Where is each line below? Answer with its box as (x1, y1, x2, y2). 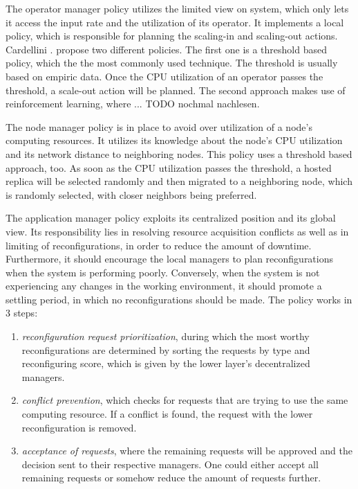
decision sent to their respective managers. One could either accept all (21, 456, 319, 471)
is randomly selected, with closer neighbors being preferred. (6, 187, 257, 202)
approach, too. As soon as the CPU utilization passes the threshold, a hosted (6, 160, 332, 175)
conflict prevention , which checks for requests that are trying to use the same (21, 393, 348, 407)
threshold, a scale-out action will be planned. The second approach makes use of (6, 82, 346, 97)
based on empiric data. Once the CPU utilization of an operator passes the (6, 69, 323, 83)
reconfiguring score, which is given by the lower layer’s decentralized (21, 356, 310, 371)
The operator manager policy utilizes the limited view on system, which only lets (6, 1, 349, 15)
